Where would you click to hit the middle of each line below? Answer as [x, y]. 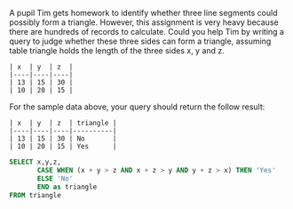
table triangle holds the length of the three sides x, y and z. [117, 51]
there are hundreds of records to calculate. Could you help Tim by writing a [146, 32]
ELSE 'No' [55, 178]
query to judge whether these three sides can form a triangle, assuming [140, 41]
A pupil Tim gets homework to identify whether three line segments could [143, 13]
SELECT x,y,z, [36, 162]
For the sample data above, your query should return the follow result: [137, 107]
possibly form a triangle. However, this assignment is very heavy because [144, 22]
